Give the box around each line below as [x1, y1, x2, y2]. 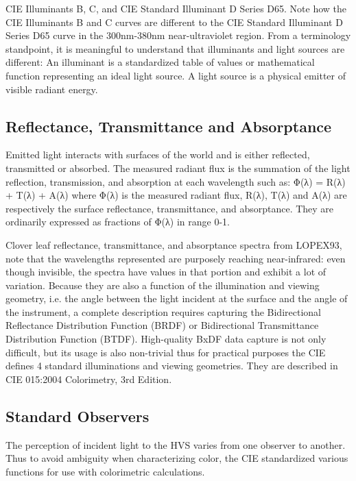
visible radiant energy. [5, 82, 98, 96]
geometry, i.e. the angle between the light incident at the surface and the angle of [5, 291, 348, 306]
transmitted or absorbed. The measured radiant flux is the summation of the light [5, 160, 351, 175]
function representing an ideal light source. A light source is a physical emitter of [5, 68, 346, 82]
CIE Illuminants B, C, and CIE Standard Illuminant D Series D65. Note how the [5, 1, 347, 15]
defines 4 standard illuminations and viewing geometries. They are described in [5, 358, 338, 373]
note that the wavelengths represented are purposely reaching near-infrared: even [5, 251, 346, 265]
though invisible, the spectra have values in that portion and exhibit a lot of [5, 264, 327, 279]
